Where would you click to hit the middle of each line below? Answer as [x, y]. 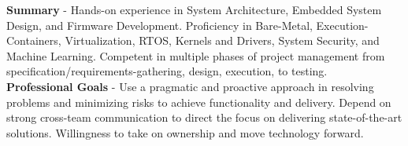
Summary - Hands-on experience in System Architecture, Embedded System [194, 9]
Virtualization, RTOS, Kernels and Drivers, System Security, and [222, 40]
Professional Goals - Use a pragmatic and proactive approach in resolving [190, 86]
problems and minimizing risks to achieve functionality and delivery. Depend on [199, 102]
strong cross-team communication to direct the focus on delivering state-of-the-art [204, 117]
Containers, [34, 40]
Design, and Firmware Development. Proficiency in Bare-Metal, [159, 25]
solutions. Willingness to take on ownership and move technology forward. [185, 132]
